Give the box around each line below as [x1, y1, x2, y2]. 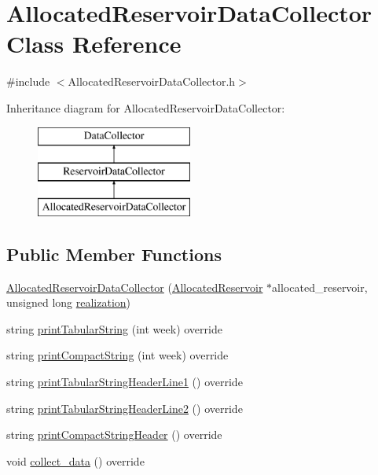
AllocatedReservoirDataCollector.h [68, 73, 236, 90]
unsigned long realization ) [6, 294, 131, 311]
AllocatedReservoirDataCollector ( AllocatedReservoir [6, 278, 263, 295]
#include [6, 73, 50, 90]
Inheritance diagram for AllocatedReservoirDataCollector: [6, 99, 285, 116]
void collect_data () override [6, 452, 145, 469]
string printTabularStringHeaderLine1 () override [6, 374, 243, 390]
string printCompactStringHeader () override [6, 426, 222, 443]
